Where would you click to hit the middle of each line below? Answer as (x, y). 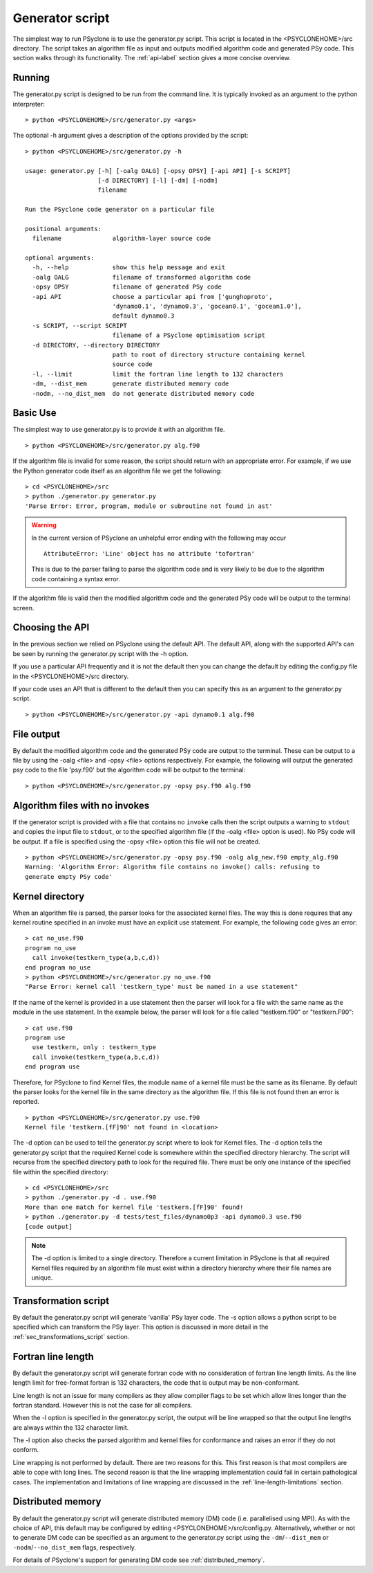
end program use (52, 1067)
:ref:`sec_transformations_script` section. (71, 1336)
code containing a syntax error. (76, 579)
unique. (42, 1278)
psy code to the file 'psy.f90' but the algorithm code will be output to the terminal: (129, 770)
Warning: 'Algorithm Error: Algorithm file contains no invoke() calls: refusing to (173, 867)
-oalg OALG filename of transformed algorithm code (142, 277)
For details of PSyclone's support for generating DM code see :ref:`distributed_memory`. (139, 1560)
